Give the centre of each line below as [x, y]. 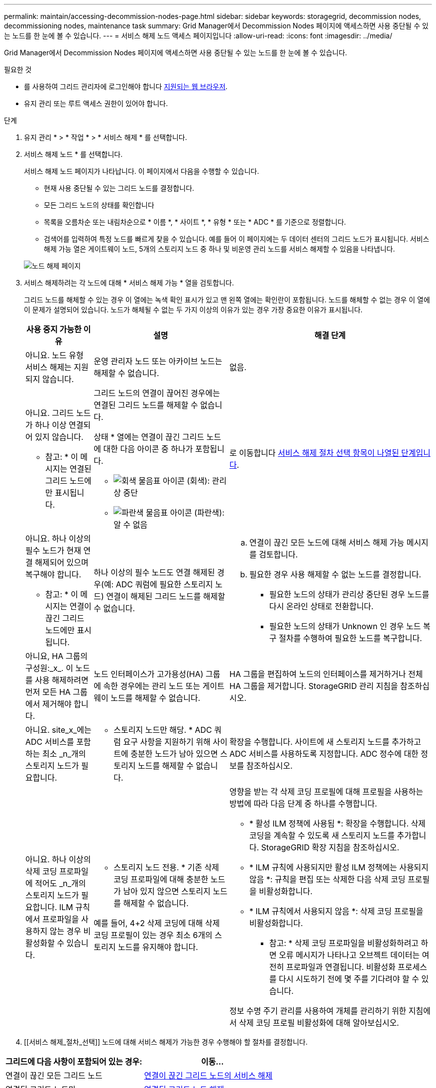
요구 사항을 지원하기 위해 [167, 742]
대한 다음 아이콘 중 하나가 [148, 449]
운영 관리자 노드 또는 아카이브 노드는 [158, 361]
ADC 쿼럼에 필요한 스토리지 [164, 584]
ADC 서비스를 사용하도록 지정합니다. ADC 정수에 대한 [324, 754]
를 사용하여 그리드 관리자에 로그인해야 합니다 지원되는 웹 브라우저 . [126, 86]
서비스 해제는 [49, 367]
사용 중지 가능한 [54, 329]
